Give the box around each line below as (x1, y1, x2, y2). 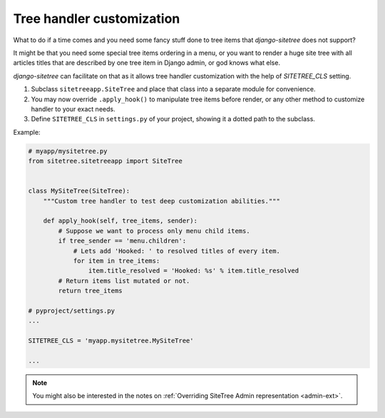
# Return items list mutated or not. (58, 277, 190, 285)
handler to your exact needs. (31, 104, 115, 113)
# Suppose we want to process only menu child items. (58, 227, 250, 235)
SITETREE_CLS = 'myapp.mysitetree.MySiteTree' (28, 337, 194, 345)
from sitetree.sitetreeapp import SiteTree (28, 157, 183, 165)
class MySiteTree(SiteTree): (28, 187, 130, 195)
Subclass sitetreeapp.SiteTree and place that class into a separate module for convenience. (31, 85, 317, 93)
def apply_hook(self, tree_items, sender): (43, 217, 197, 225)
